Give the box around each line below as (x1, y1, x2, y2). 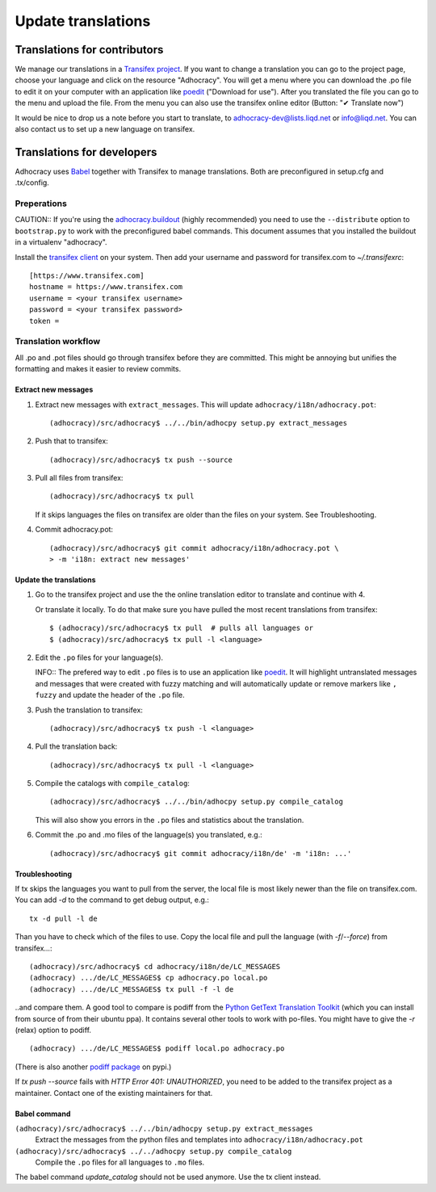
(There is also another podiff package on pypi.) (15, 1062, 172, 1072)
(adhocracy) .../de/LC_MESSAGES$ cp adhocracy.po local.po (29, 973, 268, 983)
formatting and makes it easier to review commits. (15, 364, 182, 374)
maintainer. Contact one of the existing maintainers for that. (15, 1088, 213, 1098)
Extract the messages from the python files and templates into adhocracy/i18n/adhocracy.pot (35, 1135, 363, 1144)
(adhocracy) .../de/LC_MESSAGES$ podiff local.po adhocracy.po (29, 1044, 285, 1053)
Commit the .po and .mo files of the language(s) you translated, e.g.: (35, 830, 262, 840)
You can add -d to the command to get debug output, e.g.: (15, 895, 210, 904)
